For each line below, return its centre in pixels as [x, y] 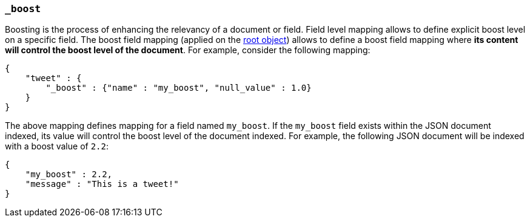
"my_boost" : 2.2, [69, 175]
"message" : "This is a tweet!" [102, 184]
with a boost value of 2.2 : [57, 146]
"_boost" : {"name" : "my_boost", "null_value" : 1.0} [179, 88]
